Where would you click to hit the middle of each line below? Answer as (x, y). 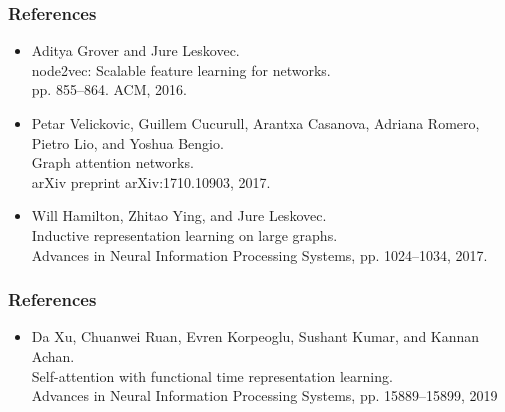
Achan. (53, 355)
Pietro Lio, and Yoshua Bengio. (127, 142)
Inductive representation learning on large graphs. (184, 234)
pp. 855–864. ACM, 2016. (109, 89)
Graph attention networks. (112, 162)
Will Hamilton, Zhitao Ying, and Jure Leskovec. (179, 215)
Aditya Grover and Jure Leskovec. (135, 50)
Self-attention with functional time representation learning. (212, 375)
